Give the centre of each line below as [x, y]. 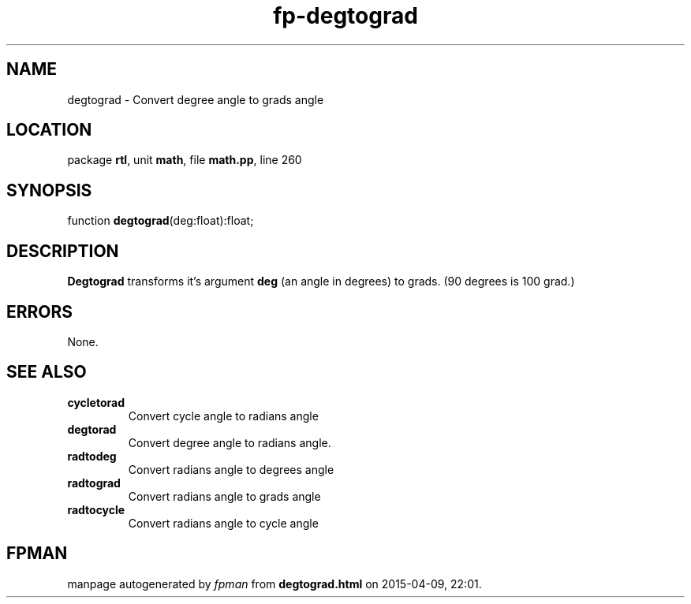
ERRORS [40, 311]
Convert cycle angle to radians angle [223, 416]
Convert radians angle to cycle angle [223, 523]
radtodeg [92, 456]
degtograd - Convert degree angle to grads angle [196, 99]
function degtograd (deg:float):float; [161, 221]
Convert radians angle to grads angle [224, 496]
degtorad [92, 429]
